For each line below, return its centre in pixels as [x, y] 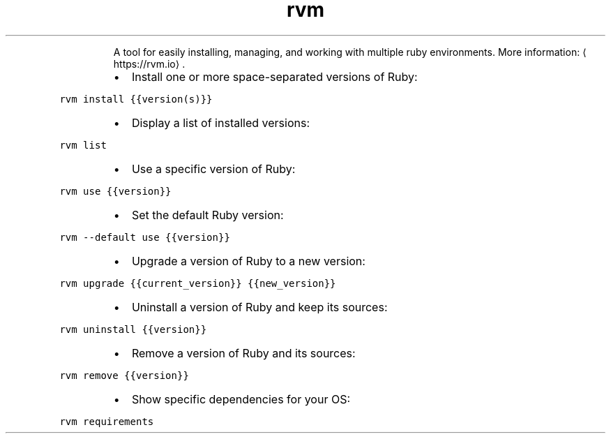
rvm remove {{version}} [124, 375]
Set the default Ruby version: [208, 215]
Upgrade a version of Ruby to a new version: [248, 261]
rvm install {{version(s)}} [136, 99]
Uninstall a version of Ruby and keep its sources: [259, 307]
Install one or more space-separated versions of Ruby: [274, 76]
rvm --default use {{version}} [145, 237]
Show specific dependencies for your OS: [241, 399]
